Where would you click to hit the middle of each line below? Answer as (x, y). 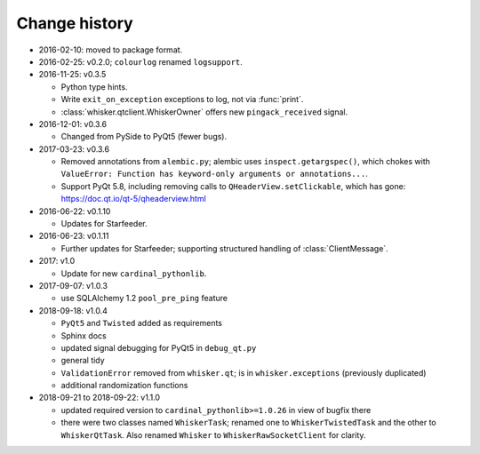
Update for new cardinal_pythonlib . (134, 273)
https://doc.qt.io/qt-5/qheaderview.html (133, 199)
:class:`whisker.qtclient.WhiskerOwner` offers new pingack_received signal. (204, 112)
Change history (75, 23)
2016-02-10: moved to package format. (111, 50)
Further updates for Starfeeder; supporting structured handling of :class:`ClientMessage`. (224, 248)
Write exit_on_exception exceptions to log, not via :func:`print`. (182, 100)
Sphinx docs (84, 335)
